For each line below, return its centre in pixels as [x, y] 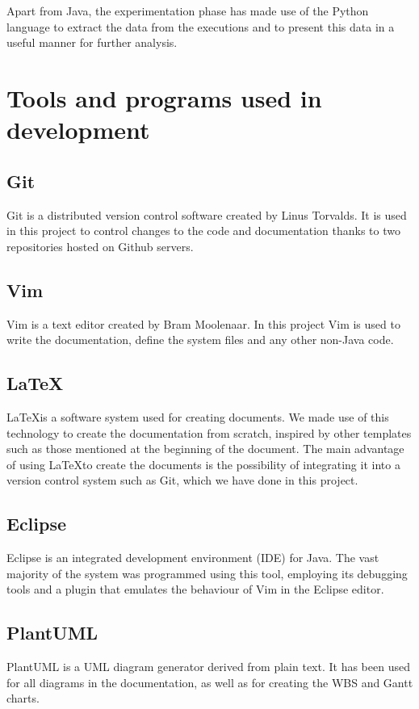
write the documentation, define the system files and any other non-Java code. [200, 340]
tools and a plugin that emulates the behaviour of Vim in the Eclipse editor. [195, 589]
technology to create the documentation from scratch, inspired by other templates [209, 432]
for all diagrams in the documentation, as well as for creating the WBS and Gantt [210, 682]
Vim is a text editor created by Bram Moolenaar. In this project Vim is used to [203, 323]
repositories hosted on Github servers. [100, 246]
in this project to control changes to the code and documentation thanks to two [203, 231]
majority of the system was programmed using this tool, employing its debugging [207, 573]
